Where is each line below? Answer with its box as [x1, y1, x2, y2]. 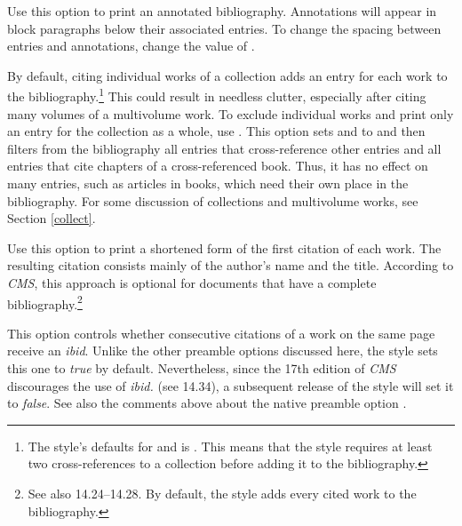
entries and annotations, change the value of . [7, 36, 255, 55]
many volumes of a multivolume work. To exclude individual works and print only [7, 104, 454, 123]
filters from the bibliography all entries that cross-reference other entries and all [7, 139, 442, 157]
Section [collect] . [7, 209, 96, 227]
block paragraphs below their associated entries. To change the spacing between [7, 19, 442, 37]
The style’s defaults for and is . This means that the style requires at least [28, 436, 433, 455]
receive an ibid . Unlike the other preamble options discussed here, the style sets [7, 341, 438, 360]
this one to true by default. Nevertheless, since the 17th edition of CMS [7, 359, 396, 377]
